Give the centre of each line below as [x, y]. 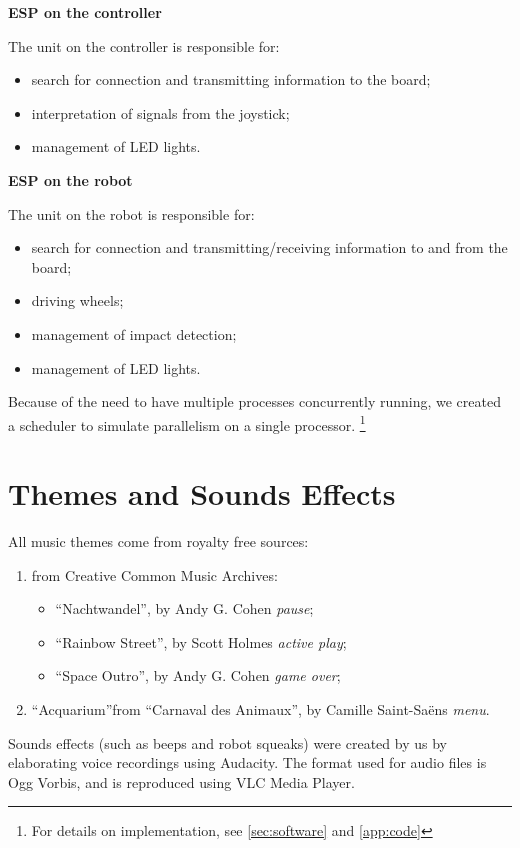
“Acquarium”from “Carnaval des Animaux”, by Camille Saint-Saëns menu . [260, 709]
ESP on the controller [85, 12]
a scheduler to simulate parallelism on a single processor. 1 [187, 423]
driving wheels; [77, 300]
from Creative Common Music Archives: [154, 574]
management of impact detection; [134, 333]
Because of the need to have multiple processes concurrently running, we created [254, 401]
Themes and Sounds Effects [202, 493]
